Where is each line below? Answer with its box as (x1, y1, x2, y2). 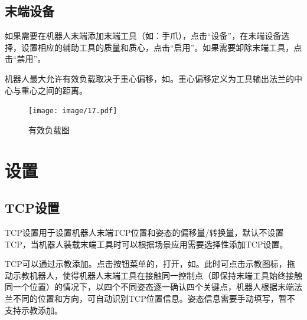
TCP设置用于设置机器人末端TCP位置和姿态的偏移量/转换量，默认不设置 (5, 226, 284, 238)
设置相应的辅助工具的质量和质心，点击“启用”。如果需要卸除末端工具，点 (21, 41, 302, 53)
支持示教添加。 (5, 303, 63, 316)
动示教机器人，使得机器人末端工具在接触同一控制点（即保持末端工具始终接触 (5, 269, 302, 281)
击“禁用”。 (5, 52, 46, 65)
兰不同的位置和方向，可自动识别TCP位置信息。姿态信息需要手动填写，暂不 (5, 292, 295, 304)
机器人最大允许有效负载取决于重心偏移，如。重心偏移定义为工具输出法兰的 (5, 72, 294, 84)
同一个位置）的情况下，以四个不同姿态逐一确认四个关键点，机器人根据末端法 (5, 281, 302, 293)
